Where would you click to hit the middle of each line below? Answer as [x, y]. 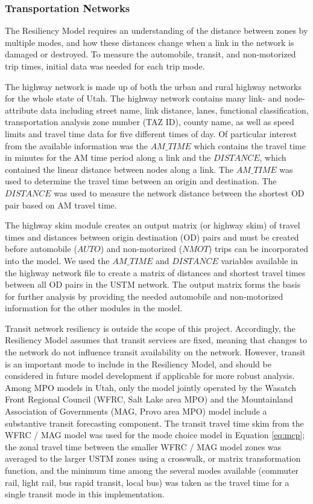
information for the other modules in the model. [94, 308]
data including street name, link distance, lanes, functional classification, [175, 110]
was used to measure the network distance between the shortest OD [179, 192]
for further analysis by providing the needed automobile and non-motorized [144, 296]
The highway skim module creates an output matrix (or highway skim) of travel [153, 225]
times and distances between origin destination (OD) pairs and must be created [152, 237]
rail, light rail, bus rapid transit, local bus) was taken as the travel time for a [147, 482]
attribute [21, 110]
